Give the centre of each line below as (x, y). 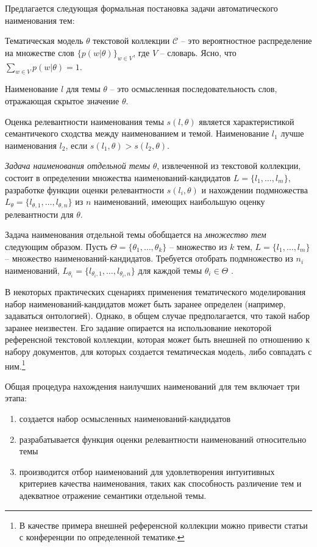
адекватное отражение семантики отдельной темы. (113, 495)
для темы (83, 89)
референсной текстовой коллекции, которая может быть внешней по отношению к (158, 339)
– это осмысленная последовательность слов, (194, 89)
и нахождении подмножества (255, 189)
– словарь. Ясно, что (198, 52)
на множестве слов (40, 52)
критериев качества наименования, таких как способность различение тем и (160, 483)
